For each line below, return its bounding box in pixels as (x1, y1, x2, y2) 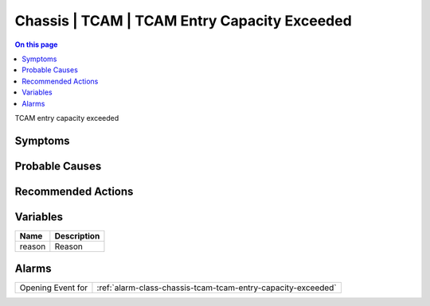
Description (54, 230, 100, 242)
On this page (14, 40, 58, 49)
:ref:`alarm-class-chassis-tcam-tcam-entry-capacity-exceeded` (96, 282, 338, 293)
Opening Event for (19, 282, 88, 293)
